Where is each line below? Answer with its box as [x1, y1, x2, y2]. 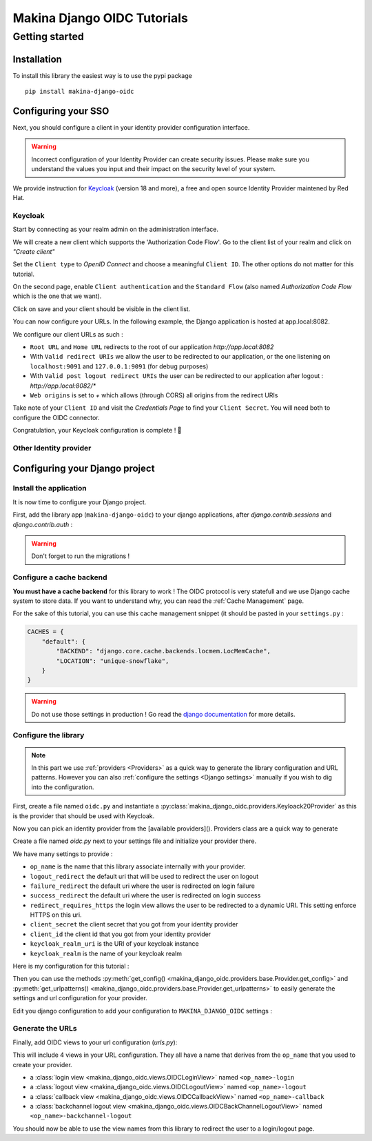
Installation [12, 53, 62, 65]
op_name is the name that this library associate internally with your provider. [30, 862, 246, 871]
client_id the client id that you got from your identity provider [30, 930, 211, 938]
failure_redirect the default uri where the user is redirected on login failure [30, 882, 255, 890]
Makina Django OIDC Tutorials [12, 10, 189, 26]
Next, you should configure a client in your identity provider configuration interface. [12, 123, 250, 132]
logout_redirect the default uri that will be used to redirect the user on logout [30, 872, 258, 880]
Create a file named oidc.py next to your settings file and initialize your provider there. [12, 837, 257, 845]
